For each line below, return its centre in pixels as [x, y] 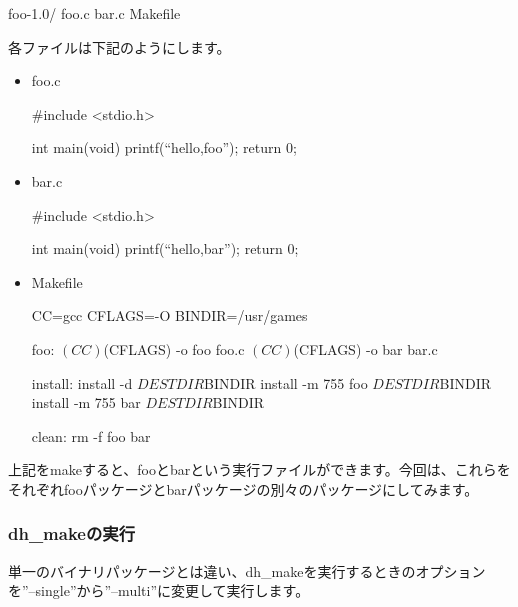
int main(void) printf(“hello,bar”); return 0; [165, 248]
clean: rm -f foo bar [91, 435]
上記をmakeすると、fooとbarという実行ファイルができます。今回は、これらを [259, 469]
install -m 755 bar [86, 402]
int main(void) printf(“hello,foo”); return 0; [164, 147]
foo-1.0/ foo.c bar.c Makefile [94, 13]
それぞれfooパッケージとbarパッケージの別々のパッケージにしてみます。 [243, 488]
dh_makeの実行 [72, 533]
